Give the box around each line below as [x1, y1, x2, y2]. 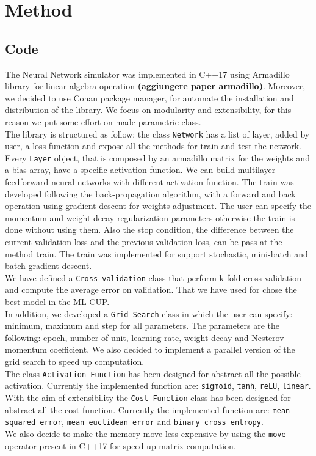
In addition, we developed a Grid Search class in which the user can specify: [5, 307, 293, 320]
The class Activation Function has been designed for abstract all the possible [5, 367, 301, 380]
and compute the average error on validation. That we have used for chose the [5, 283, 297, 296]
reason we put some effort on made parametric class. [5, 115, 201, 128]
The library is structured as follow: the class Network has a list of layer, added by [5, 127, 310, 140]
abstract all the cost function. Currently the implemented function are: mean [5, 403, 290, 416]
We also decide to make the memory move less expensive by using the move [5, 427, 286, 439]
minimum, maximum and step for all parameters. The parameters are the [5, 319, 279, 332]
